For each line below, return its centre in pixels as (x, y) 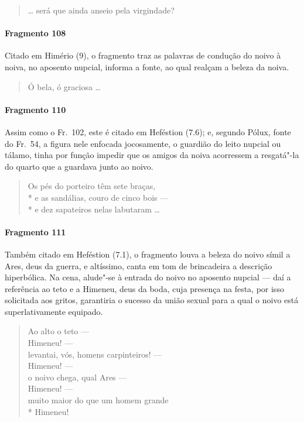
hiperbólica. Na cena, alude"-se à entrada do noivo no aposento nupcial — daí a (148, 277)
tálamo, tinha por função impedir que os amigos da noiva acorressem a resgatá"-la (152, 155)
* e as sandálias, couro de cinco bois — (98, 197)
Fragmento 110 (35, 109)
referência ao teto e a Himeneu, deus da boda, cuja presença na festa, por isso (144, 288)
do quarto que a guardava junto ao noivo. (79, 166)
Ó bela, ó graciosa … (64, 86)
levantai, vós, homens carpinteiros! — (95, 354)
